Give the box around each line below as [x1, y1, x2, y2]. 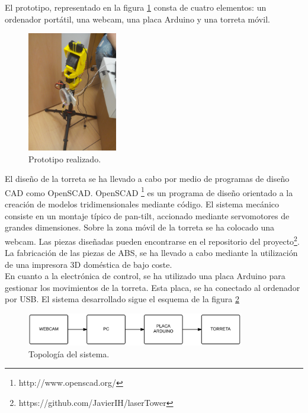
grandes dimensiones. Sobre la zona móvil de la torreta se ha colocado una [5, 221, 275, 233]
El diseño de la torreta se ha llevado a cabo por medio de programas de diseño [5, 172, 290, 185]
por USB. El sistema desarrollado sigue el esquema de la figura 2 [5, 293, 240, 305]
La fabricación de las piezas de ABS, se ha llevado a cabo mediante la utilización [5, 246, 298, 259]
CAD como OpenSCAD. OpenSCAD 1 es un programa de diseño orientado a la [5, 184, 293, 199]
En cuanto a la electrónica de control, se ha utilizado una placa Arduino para [5, 270, 285, 282]
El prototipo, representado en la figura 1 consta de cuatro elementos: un [5, 1, 267, 13]
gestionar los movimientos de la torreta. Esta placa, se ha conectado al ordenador [5, 281, 300, 293]
